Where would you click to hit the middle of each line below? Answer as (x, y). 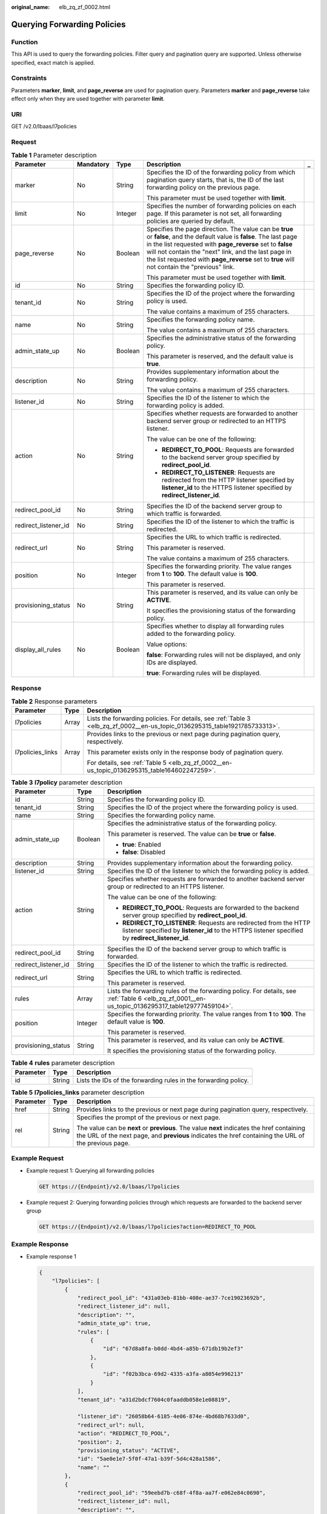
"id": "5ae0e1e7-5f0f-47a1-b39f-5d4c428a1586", (149, 1459)
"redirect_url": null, (111, 1425)
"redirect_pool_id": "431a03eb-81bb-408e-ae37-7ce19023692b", (172, 1298)
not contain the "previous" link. (190, 266)
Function (25, 42)
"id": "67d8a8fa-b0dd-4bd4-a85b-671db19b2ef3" (173, 1349)
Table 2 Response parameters (54, 701)
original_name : (31, 7)
